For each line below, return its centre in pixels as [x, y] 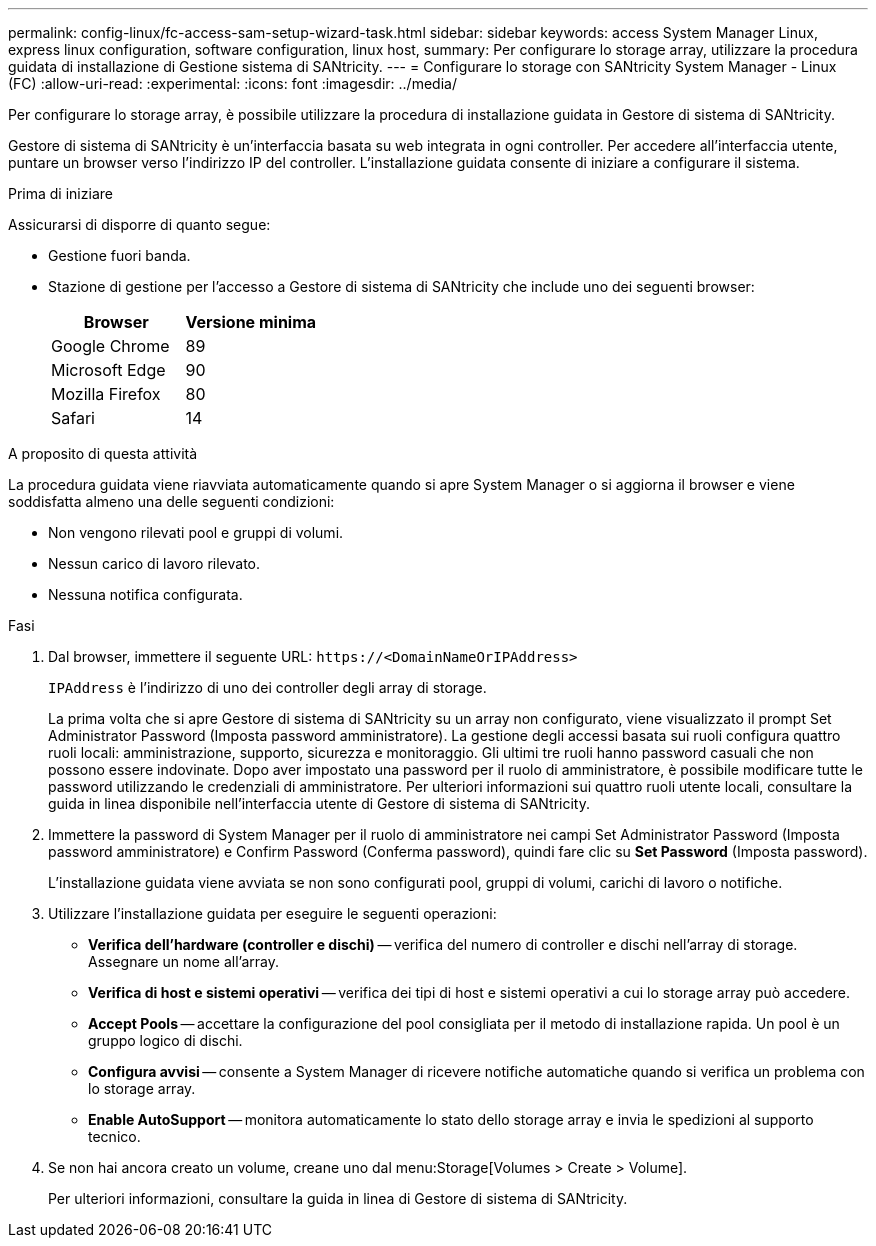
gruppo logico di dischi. [165, 1040]
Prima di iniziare [60, 193]
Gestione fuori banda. [119, 255]
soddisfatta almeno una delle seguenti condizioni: [171, 501]
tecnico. [114, 1136]
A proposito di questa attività [103, 453]
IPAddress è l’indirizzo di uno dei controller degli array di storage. [267, 687]
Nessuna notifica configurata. [145, 594]
